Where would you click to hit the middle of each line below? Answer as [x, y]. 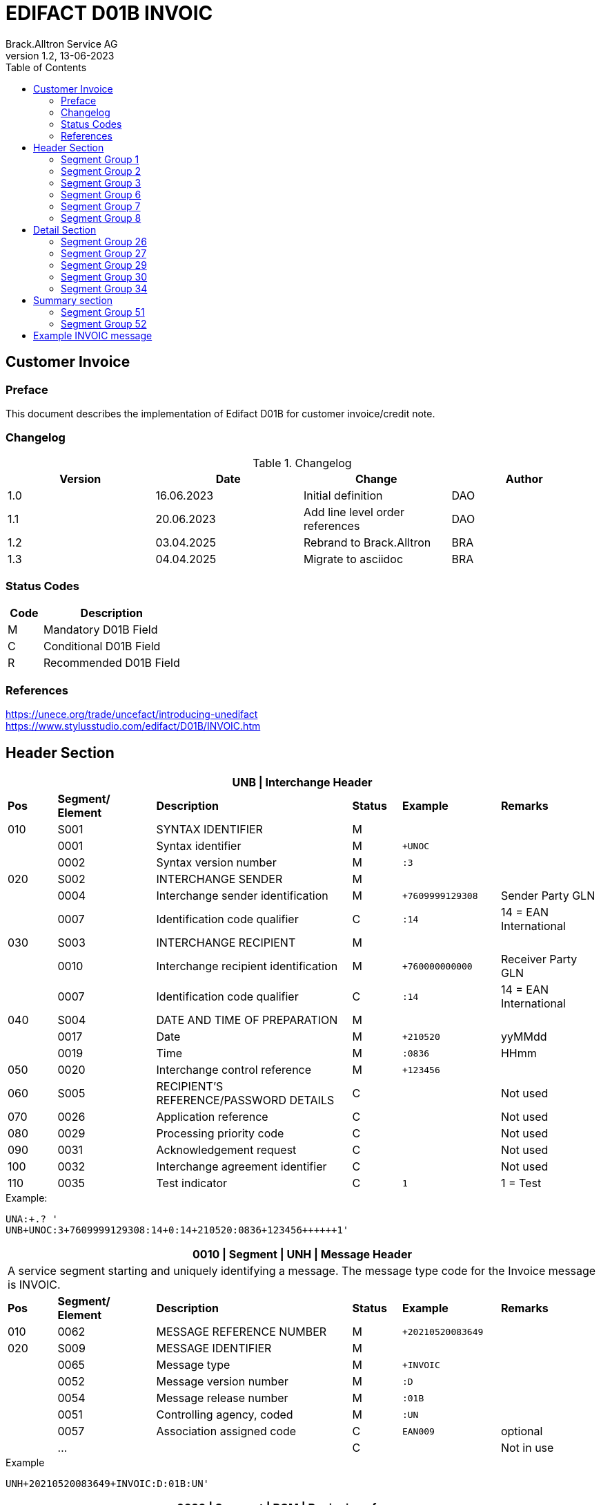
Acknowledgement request [226, 1150]
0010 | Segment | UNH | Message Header [302, 1255]
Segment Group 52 [104, 323]
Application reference [212, 1117]
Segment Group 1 [100, 159]
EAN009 [418, 1431]
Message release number [222, 1398]
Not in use [527, 1448]
